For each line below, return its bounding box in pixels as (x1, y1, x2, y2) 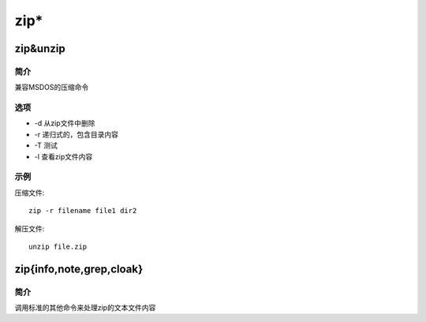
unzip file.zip (28, 241, 88, 251)
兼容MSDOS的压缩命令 (14, 83, 89, 92)
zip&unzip (14, 42, 66, 55)
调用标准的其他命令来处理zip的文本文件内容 (14, 303, 156, 313)
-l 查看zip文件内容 (34, 152, 93, 161)
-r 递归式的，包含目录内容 (34, 129, 118, 139)
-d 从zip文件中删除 (34, 118, 95, 128)
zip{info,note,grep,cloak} (14, 262, 144, 275)
